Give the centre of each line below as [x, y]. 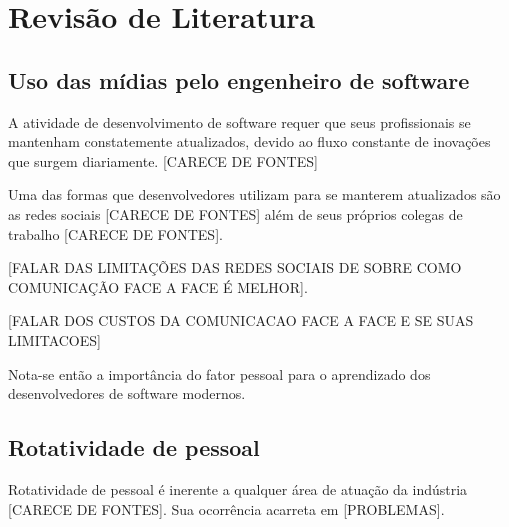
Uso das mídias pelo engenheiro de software [239, 79]
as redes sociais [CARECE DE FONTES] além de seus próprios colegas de [235, 213]
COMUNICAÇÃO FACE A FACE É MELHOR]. [158, 286]
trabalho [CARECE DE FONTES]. [115, 233]
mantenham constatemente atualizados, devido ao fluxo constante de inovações [249, 141]
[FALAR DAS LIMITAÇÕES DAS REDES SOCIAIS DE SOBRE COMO [235, 267]
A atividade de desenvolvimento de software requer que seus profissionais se [239, 121]
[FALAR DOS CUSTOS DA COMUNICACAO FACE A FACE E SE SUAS [241, 320]
